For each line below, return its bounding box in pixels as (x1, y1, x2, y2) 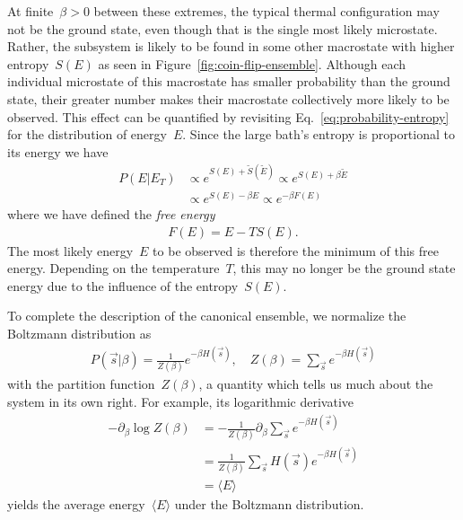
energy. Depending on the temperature (7, 259, 220, 278)
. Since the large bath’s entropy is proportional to (182, 125, 455, 144)
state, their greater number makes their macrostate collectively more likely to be (7, 89, 450, 108)
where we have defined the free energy (7, 204, 215, 223)
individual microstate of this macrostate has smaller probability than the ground (7, 72, 450, 91)
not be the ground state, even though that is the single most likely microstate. (7, 19, 438, 38)
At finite (7, 2, 54, 20)
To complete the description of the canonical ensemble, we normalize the (7, 306, 406, 325)
